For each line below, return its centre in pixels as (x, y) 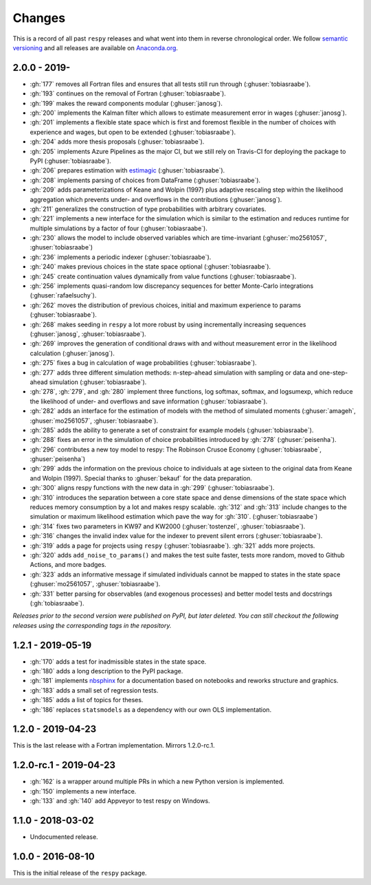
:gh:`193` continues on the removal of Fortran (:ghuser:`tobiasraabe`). (128, 93)
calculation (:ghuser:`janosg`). (72, 353)
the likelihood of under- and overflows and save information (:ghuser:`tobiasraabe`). (149, 401)
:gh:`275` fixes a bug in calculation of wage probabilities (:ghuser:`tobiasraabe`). (143, 363)
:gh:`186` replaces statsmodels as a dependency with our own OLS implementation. (150, 709)
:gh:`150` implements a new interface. (83, 791)
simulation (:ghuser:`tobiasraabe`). (98, 382)
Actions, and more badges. (68, 565)
